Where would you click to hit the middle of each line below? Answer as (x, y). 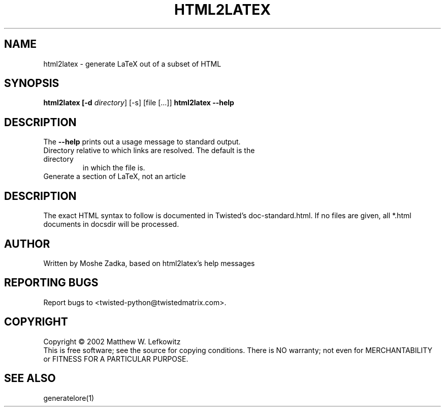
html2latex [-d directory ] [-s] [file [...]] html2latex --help (139, 103)
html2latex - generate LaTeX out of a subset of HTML (132, 64)
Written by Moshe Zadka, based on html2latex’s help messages (149, 263)
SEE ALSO (30, 378)
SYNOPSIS (32, 83)
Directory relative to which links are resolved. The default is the (149, 151)
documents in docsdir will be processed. (111, 224)
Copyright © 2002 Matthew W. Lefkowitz (112, 341)
